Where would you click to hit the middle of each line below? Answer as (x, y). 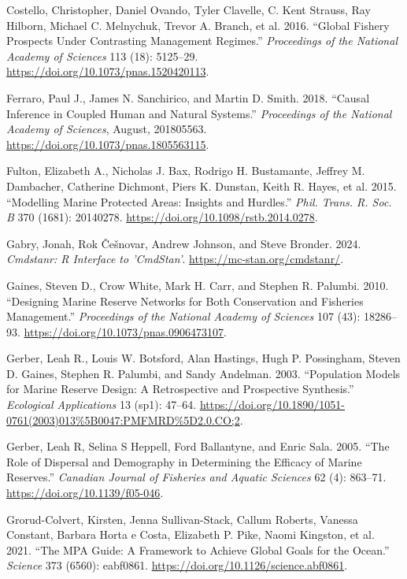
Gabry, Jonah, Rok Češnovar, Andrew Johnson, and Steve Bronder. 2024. (184, 243)
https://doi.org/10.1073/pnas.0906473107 (124, 331)
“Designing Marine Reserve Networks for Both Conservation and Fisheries (185, 301)
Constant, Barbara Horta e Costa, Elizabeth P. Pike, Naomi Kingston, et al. (191, 534)
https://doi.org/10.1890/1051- (272, 405)
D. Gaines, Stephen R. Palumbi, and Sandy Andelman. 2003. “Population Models (203, 373)
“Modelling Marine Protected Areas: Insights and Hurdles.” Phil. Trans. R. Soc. (199, 201)
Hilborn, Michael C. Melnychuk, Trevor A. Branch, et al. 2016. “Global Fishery (198, 25)
